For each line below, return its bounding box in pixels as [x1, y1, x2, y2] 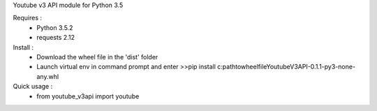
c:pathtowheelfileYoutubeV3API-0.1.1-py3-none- [217, 63, 356, 71]
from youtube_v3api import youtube [36, 91, 140, 101]
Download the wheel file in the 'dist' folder [36, 52, 158, 61]
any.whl [36, 72, 59, 80]
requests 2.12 [36, 34, 75, 42]
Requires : [13, 14, 42, 22]
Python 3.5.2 [36, 23, 73, 31]
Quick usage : [13, 82, 53, 91]
